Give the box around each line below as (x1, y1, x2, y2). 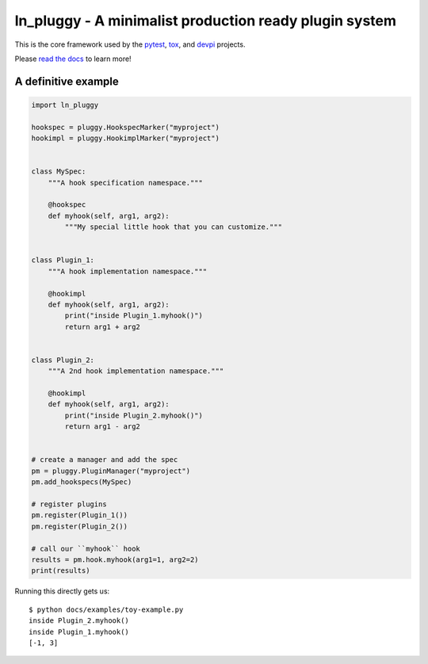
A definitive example (14, 74, 119, 88)
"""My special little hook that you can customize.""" (64, 223, 283, 231)
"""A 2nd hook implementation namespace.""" (48, 367, 224, 376)
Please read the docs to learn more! (14, 54, 132, 63)
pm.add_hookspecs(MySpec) (31, 478, 132, 487)
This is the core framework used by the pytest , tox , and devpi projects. (14, 40, 246, 49)
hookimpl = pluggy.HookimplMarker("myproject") (31, 134, 220, 143)
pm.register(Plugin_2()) (31, 521, 128, 531)
